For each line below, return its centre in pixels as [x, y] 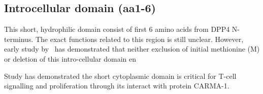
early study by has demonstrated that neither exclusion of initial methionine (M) [132, 49]
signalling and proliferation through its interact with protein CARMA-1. [117, 86]
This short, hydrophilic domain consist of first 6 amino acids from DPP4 [117, 29]
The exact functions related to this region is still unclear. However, [139, 39]
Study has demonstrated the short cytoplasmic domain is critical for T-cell [120, 76]
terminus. [19, 39]
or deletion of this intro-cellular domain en [70, 58]
